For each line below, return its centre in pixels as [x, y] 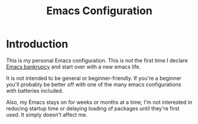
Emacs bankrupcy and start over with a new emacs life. [74, 67]
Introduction [37, 44]
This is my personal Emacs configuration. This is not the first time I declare [97, 60]
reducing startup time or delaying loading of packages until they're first [93, 108]
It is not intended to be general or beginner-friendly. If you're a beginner [94, 78]
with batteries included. [35, 90]
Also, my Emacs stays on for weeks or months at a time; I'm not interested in [99, 102]
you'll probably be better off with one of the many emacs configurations [94, 84]
